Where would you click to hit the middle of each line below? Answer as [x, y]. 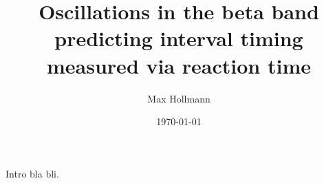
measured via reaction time [179, 65]
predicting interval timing [179, 38]
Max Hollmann [179, 98]
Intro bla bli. [32, 173]
